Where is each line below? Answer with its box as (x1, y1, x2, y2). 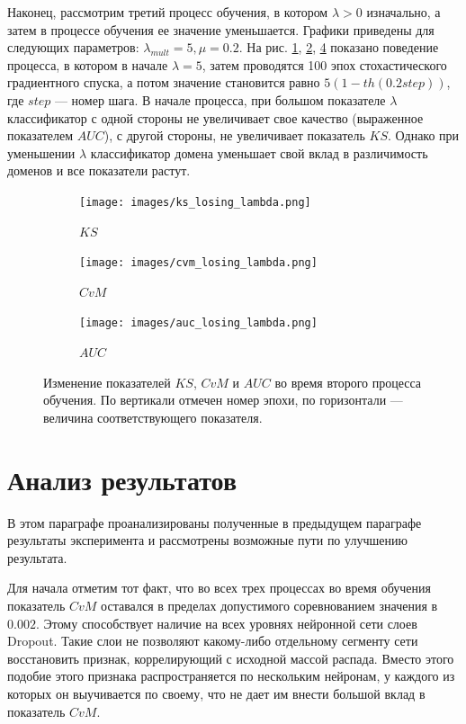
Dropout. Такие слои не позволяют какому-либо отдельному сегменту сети (7, 631, 418, 650)
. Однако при (388, 126, 460, 145)
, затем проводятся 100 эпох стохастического (202, 55, 447, 74)
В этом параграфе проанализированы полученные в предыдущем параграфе (7, 513, 422, 532)
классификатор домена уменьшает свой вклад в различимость (90, 143, 428, 162)
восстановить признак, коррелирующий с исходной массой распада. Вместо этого (7, 648, 454, 667)
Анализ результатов (7, 460, 237, 497)
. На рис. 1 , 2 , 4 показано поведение (238, 38, 439, 57)
